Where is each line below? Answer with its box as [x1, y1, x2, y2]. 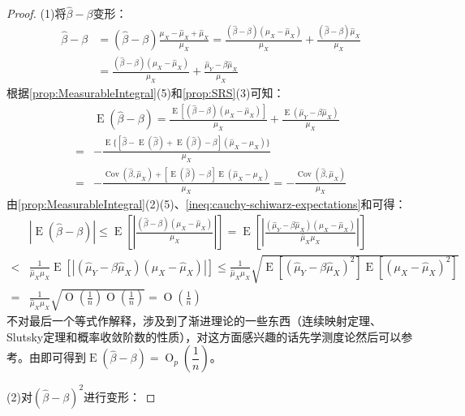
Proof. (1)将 [6, 5, 67, 22]
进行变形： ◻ [84, 388, 156, 405]
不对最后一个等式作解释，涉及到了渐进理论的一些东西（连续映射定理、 [6, 312, 381, 329]
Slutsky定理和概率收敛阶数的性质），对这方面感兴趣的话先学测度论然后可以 [6, 328, 402, 345]
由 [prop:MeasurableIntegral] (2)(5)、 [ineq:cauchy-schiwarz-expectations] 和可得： [6, 195, 407, 212]
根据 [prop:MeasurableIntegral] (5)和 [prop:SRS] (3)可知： [6, 84, 285, 101]
